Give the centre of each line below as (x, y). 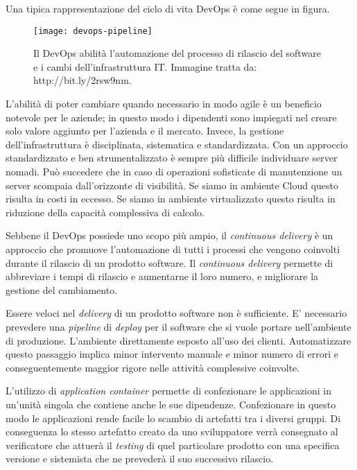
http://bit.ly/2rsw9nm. (82, 80)
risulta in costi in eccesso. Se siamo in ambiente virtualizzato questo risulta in (171, 199)
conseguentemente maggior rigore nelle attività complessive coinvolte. (153, 367)
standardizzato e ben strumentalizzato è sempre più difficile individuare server (172, 158)
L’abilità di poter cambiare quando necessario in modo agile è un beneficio (164, 104)
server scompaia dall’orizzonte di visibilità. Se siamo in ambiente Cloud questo (172, 185)
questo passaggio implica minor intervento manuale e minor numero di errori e (172, 354)
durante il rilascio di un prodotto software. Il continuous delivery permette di (169, 262)
